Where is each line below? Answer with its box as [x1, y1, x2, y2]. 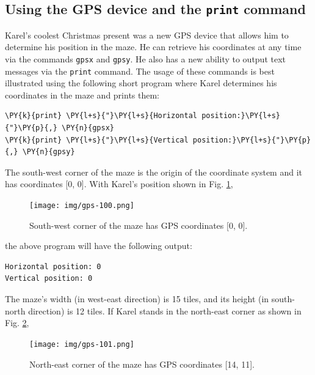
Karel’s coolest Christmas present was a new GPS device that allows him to [5, 28, 289, 41]
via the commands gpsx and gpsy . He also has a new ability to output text [5, 52, 286, 65]
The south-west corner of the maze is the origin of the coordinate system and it [5, 165, 302, 178]
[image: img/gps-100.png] [29, 201, 134, 210]
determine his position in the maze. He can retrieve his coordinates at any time [5, 40, 302, 53]
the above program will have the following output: [5, 239, 192, 252]
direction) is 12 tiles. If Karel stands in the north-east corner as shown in [28, 304, 302, 317]
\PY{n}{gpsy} [22, 147, 75, 157]
